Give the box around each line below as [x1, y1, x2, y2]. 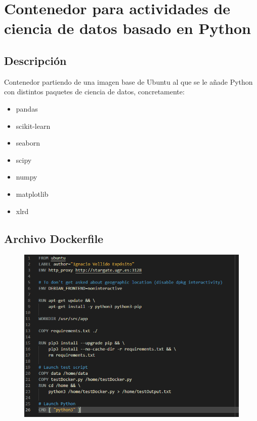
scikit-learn [16, 120, 51, 131]
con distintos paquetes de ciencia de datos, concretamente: [4, 86, 185, 97]
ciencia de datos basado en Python [4, 18, 251, 39]
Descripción [4, 52, 67, 68]
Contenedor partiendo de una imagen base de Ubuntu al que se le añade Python [4, 76, 253, 87]
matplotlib [16, 188, 49, 199]
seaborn [16, 137, 40, 148]
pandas [16, 103, 38, 114]
